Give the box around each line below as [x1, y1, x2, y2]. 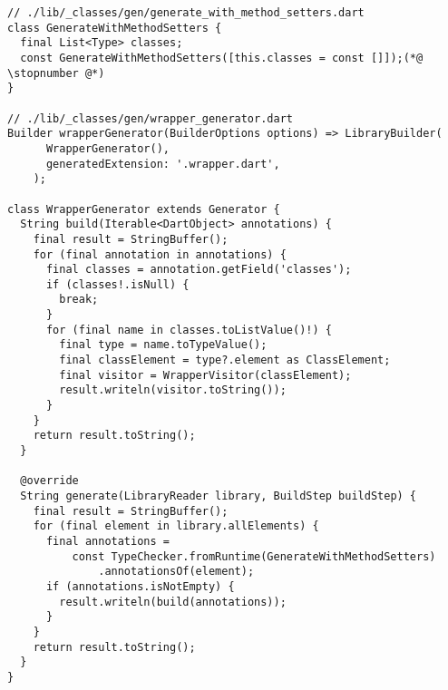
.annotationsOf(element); [98, 565, 255, 578]
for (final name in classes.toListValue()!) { [45, 323, 332, 336]
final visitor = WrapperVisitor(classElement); [59, 368, 352, 382]
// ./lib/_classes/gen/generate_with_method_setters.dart [7, 6, 365, 19]
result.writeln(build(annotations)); [59, 595, 287, 608]
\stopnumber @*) [7, 66, 105, 80]
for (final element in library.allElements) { [33, 520, 319, 533]
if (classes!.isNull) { [45, 277, 190, 291]
